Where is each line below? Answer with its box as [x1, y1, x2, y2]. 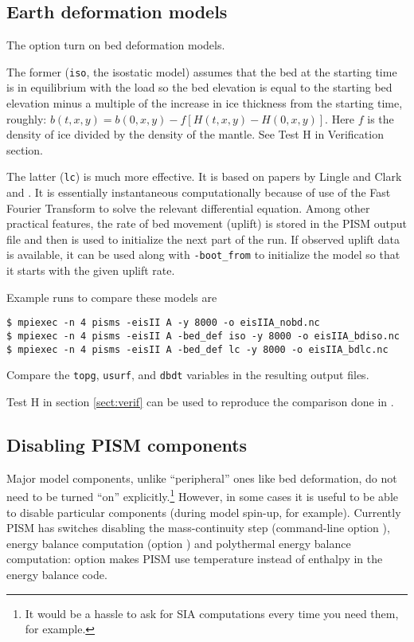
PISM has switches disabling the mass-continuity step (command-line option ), [6, 519, 390, 536]
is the [367, 110, 394, 127]
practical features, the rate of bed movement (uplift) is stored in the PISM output [6, 215, 408, 232]
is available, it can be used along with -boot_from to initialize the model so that [6, 246, 400, 263]
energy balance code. [6, 566, 107, 582]
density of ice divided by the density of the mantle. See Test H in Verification [6, 126, 384, 143]
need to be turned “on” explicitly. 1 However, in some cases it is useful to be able [6, 486, 398, 504]
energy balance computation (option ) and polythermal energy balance [6, 534, 351, 551]
